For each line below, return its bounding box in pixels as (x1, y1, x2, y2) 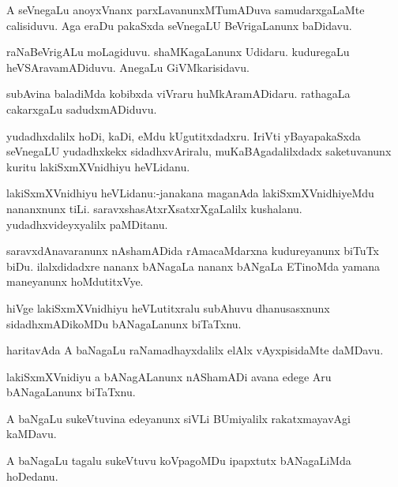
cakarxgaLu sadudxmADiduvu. (6, 100, 157, 117)
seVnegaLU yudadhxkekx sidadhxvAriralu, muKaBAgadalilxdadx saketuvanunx (6, 143, 392, 159)
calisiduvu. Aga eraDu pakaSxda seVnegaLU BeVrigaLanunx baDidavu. (6, 17, 352, 33)
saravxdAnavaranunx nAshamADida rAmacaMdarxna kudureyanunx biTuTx (6, 242, 379, 259)
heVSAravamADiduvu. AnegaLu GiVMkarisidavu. (6, 58, 250, 75)
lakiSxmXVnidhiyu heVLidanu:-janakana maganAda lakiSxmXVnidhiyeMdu (6, 185, 374, 201)
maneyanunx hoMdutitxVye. (6, 273, 144, 290)
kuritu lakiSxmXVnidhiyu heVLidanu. (6, 158, 190, 174)
